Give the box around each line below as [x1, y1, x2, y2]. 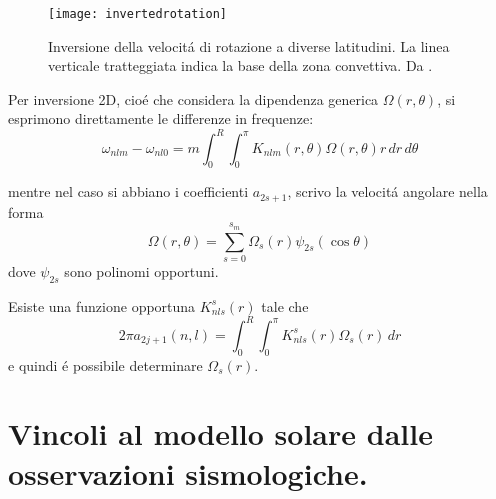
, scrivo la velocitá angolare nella [287, 181, 488, 202]
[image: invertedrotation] [48, 7, 227, 21]
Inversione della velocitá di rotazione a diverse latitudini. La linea [48, 35, 450, 56]
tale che [261, 295, 309, 316]
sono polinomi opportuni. [64, 260, 219, 281]
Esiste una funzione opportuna [8, 295, 196, 316]
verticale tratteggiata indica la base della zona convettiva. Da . [48, 55, 433, 76]
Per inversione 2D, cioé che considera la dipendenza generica [8, 88, 379, 109]
